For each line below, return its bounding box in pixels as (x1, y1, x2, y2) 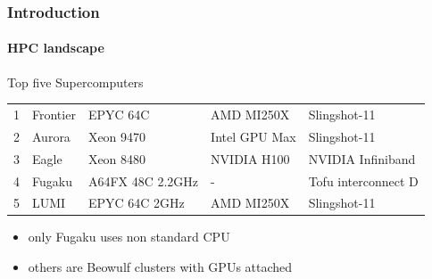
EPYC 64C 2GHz (87, 193, 185, 212)
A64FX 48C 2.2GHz (87, 171, 199, 190)
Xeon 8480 (87, 149, 146, 168)
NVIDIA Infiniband (308, 149, 416, 168)
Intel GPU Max (211, 127, 296, 145)
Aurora (32, 127, 71, 145)
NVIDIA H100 (211, 149, 290, 168)
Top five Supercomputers (7, 72, 144, 91)
